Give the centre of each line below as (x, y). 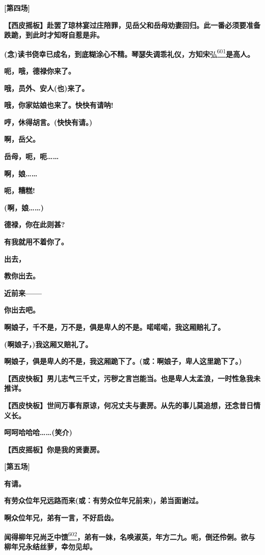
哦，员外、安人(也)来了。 (47, 88)
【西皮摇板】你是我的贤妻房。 (54, 449)
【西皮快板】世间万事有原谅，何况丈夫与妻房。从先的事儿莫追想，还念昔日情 (132, 405)
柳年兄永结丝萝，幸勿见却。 (50, 546)
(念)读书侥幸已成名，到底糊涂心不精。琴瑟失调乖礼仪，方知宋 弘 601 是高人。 (129, 53)
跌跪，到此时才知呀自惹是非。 (54, 35)
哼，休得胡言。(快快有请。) (48, 122)
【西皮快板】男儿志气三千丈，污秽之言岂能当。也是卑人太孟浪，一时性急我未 (132, 378)
